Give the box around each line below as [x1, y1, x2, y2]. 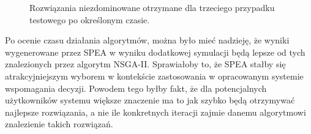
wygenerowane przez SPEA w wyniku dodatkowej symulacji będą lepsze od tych [5, 45, 305, 58]
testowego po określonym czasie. [29, 13, 150, 26]
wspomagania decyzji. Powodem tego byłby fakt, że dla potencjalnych [5, 81, 267, 94]
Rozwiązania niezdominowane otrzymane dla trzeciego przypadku [29, 1, 275, 13]
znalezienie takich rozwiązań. [5, 117, 113, 130]
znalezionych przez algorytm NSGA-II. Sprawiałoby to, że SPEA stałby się [5, 58, 286, 70]
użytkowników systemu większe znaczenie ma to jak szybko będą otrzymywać [5, 94, 295, 106]
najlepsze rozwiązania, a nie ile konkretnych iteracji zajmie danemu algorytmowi [5, 105, 306, 118]
